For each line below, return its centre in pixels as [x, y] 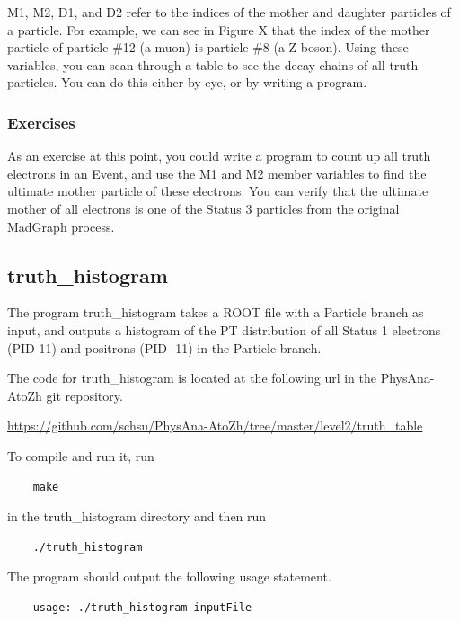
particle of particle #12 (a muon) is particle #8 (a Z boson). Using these [208, 47]
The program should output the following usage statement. [169, 577]
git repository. [84, 395]
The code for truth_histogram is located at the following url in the [192, 378]
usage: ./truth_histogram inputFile [142, 607]
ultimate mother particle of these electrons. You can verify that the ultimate [218, 191]
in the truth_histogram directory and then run [137, 516]
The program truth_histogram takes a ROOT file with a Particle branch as [216, 312]
